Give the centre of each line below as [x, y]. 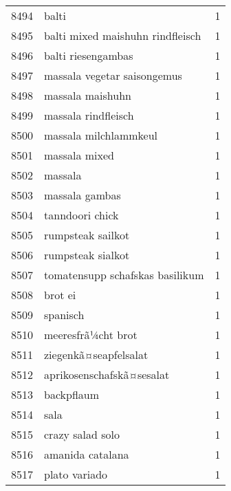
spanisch [64, 315]
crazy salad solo [82, 434]
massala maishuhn [88, 95]
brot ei [60, 295]
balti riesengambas [89, 55]
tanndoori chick [81, 215]
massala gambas [82, 195]
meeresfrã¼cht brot [91, 335]
